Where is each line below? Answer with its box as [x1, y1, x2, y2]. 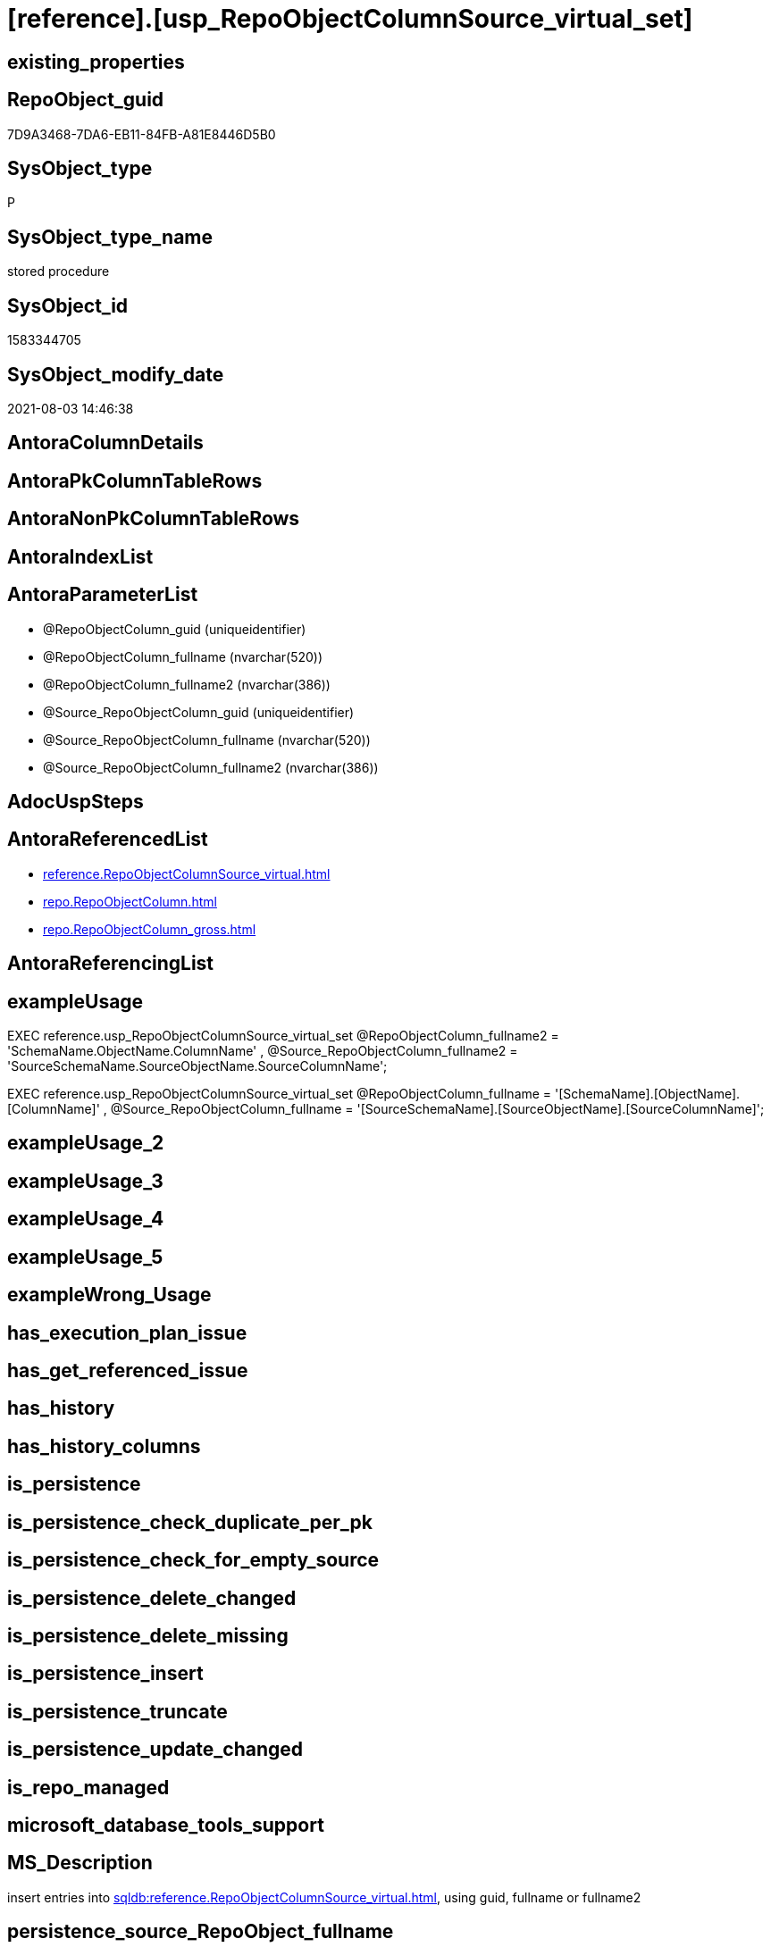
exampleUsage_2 [7, 1132, 164, 1155]
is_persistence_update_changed [7, 1738, 304, 1761]
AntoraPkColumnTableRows [7, 469, 263, 492]
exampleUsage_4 [7, 1207, 164, 1231]
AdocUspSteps [7, 790, 144, 813]
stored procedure [7, 263, 110, 280]
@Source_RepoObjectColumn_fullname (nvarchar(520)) [43, 731, 371, 748]
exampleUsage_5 [7, 1245, 163, 1268]
